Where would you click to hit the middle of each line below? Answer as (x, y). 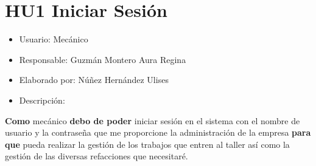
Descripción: (42, 100)
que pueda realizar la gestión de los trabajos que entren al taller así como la (147, 144)
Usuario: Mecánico (54, 39)
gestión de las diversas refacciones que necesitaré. (97, 156)
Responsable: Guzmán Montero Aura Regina (103, 59)
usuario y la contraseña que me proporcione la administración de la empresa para (158, 132)
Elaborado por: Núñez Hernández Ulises (94, 80)
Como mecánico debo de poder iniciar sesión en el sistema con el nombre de (153, 120)
